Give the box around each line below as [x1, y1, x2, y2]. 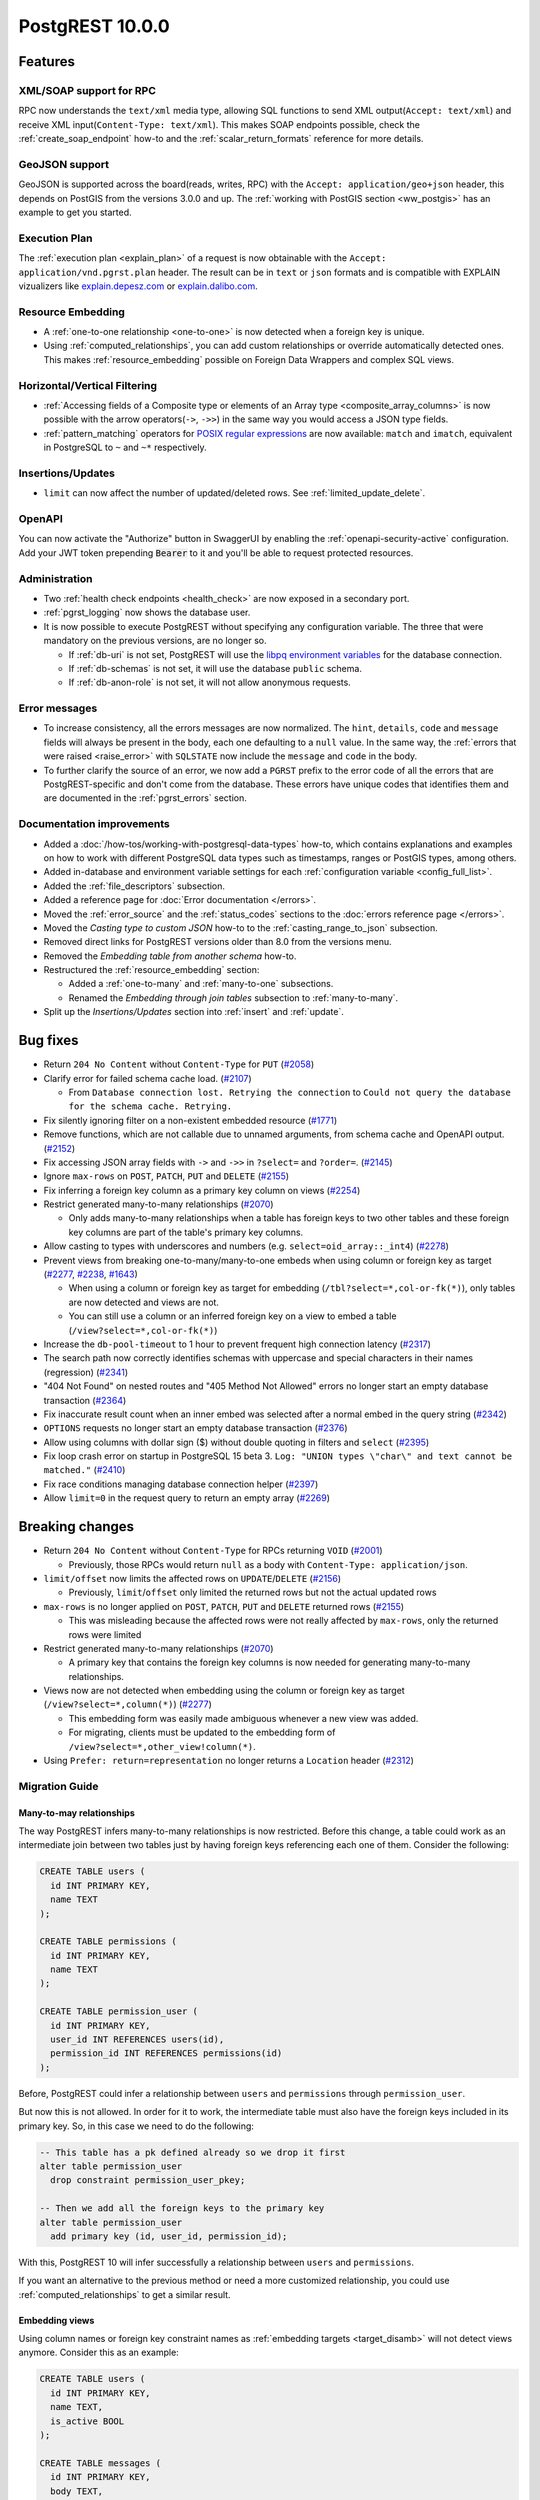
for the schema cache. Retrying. [68, 1101, 233, 1112]
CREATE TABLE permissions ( [39, 1936, 177, 1947]
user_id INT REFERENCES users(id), [50, 2034, 225, 2045]
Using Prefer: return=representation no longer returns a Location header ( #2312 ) [43, 1755, 415, 1767]
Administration [18, 571, 93, 585]
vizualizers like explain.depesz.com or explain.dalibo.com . [18, 280, 259, 292]
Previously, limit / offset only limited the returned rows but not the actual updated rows [68, 1586, 437, 1599]
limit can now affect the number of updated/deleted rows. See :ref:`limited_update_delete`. [43, 487, 426, 499]
